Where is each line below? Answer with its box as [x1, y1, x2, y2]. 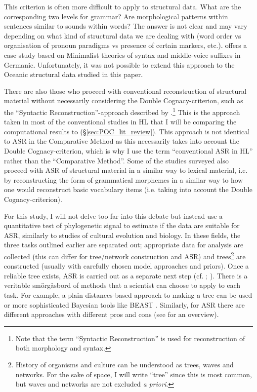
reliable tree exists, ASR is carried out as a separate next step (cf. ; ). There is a [4, 270, 248, 280]
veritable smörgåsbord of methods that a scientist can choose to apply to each [4, 280, 241, 290]
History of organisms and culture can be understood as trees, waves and [15, 359, 234, 369]
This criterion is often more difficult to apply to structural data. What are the [4, 1, 241, 11]
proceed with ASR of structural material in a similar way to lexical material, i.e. [4, 165, 248, 175]
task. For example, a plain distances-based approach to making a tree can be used [4, 289, 252, 300]
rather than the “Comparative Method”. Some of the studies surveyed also [4, 155, 229, 165]
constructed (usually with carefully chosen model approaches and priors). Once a [4, 261, 249, 271]
